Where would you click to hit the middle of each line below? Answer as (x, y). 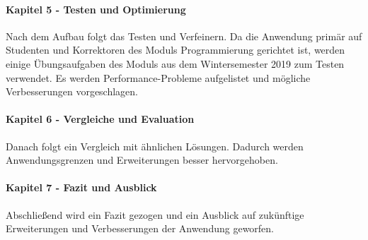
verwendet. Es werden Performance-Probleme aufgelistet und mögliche (158, 77)
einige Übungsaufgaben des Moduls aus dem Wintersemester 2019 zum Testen (175, 63)
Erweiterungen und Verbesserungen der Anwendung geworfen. (140, 228)
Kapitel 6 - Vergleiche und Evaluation (100, 119)
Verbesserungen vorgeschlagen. (72, 91)
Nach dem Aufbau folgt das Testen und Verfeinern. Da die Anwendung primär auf (184, 36)
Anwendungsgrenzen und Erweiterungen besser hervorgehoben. (142, 160)
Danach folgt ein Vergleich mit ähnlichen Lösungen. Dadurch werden (155, 146)
